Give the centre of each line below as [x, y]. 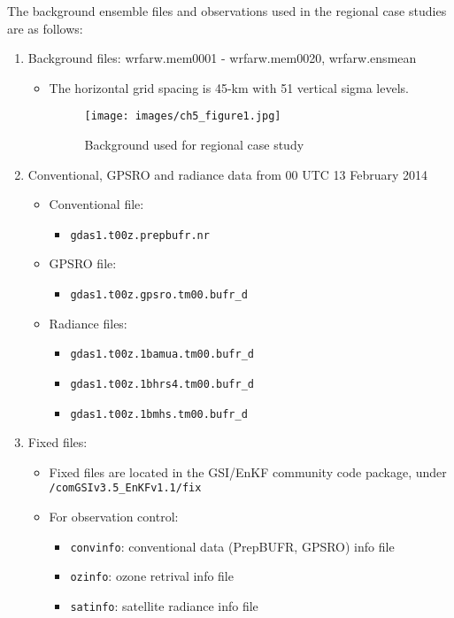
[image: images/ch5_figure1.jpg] [183, 116]
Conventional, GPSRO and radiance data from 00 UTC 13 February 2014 [228, 174]
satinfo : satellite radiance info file [164, 606]
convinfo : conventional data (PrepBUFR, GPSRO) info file [232, 546]
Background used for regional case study [194, 145]
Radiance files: [88, 323]
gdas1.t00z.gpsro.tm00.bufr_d [159, 295]
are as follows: [45, 28]
